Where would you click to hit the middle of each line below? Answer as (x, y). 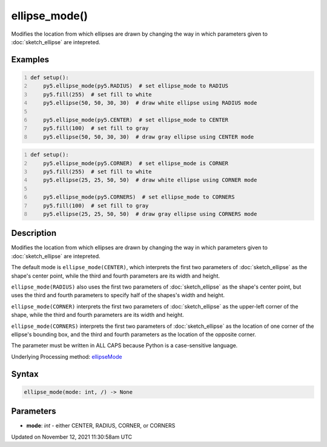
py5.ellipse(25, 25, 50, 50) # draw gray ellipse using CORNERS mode (150, 214)
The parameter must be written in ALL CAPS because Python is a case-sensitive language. (124, 345)
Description (34, 233)
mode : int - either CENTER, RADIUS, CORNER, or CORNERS (101, 426)
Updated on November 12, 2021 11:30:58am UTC (72, 437)
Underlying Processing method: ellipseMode (67, 356)
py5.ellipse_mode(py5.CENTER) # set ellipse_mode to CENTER (136, 120)
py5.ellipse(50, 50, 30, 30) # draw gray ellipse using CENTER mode (149, 137)
